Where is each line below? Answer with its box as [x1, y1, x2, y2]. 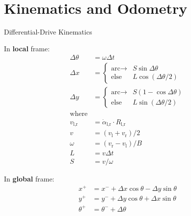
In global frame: [4, 174, 55, 184]
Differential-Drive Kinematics [4, 27, 92, 37]
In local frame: [4, 43, 50, 53]
